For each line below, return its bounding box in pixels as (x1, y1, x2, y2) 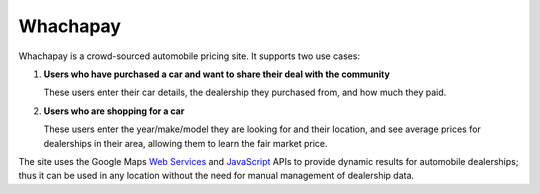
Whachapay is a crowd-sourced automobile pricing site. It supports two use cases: (18, 50, 360, 62)
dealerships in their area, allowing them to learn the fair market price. (43, 137, 329, 149)
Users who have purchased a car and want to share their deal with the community (43, 68, 390, 80)
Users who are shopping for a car (43, 105, 185, 117)
